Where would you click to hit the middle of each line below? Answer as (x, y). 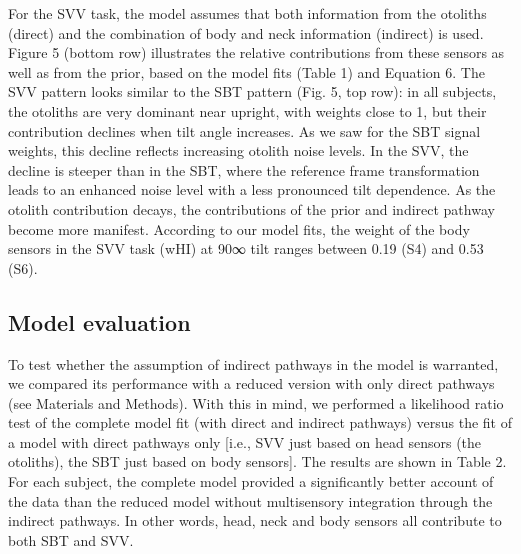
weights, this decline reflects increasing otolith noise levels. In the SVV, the (238, 150)
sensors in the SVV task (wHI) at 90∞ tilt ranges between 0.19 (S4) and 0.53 (246, 248)
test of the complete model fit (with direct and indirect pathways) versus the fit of (260, 422)
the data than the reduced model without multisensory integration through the (250, 500)
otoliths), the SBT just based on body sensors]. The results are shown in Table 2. (257, 461)
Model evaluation (99, 321)
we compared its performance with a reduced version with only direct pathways (251, 383)
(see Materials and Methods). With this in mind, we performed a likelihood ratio (256, 402)
